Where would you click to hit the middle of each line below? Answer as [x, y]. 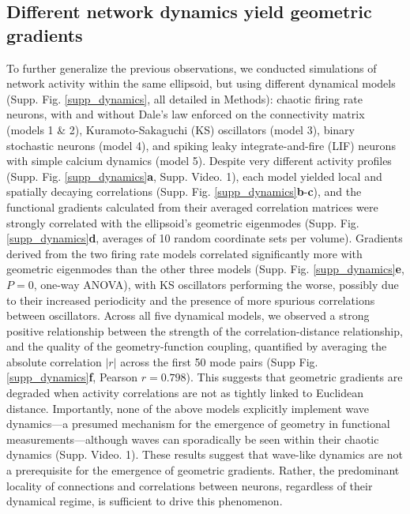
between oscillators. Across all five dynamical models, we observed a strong [188, 315]
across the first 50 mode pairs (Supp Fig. [219, 361]
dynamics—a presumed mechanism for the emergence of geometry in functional [198, 424]
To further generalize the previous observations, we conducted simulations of [192, 68]
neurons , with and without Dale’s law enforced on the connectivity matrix [186, 114]
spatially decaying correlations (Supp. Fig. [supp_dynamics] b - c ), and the [184, 191]
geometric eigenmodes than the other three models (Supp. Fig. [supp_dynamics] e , [205, 269]
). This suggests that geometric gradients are [294, 377]
